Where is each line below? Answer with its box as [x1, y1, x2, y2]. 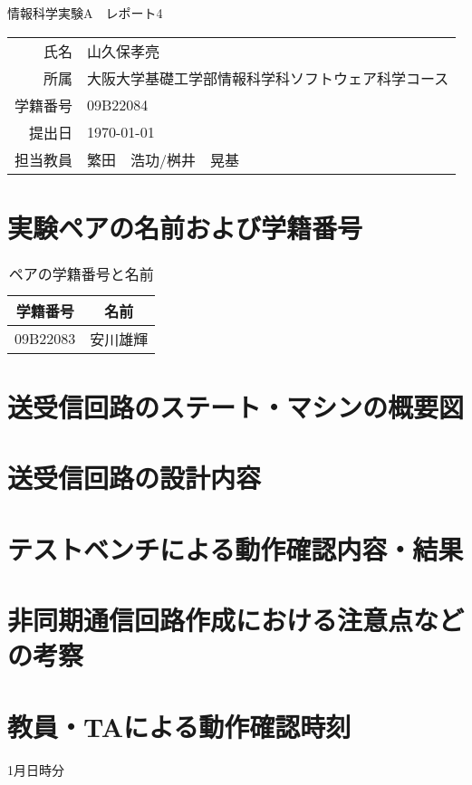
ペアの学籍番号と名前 [8, 263, 154, 284]
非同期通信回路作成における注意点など [7, 601, 465, 638]
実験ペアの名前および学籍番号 [7, 208, 363, 245]
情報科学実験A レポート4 [7, 4, 163, 22]
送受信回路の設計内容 [7, 459, 262, 496]
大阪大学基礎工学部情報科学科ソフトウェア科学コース [87, 67, 449, 89]
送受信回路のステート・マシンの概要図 [7, 388, 465, 425]
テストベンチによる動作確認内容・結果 [7, 530, 464, 567]
